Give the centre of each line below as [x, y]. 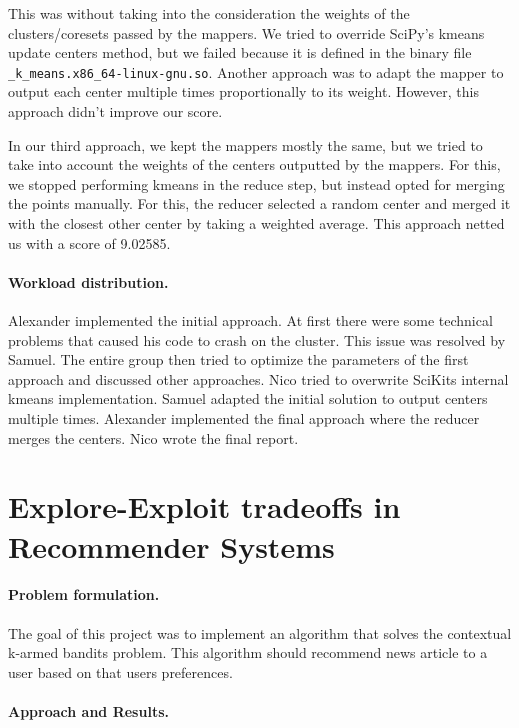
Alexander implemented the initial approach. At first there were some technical [250, 319]
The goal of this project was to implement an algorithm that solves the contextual [260, 632]
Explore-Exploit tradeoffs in [204, 506]
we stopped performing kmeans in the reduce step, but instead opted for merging [256, 183]
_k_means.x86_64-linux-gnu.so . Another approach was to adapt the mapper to [256, 71]
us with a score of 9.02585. [89, 242]
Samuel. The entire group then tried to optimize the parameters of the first [238, 359]
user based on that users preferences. [120, 671]
